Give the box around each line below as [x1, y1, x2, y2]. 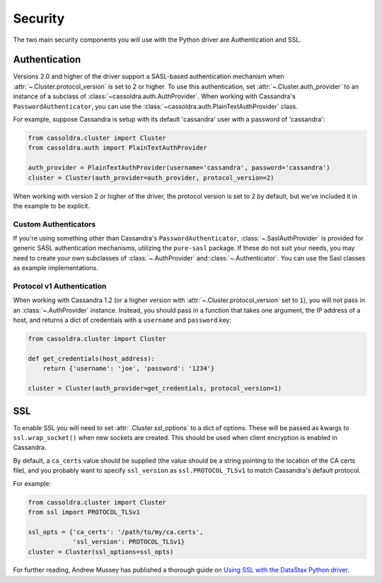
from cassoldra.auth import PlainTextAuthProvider [28, 144, 208, 152]
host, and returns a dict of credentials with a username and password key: [13, 316, 231, 325]
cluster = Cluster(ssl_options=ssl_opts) [28, 548, 174, 555]
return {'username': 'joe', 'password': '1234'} [42, 364, 215, 373]
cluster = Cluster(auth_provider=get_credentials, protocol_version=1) [28, 384, 282, 393]
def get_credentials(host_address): [28, 354, 156, 362]
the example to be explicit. [13, 202, 90, 210]
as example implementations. [13, 264, 98, 272]
